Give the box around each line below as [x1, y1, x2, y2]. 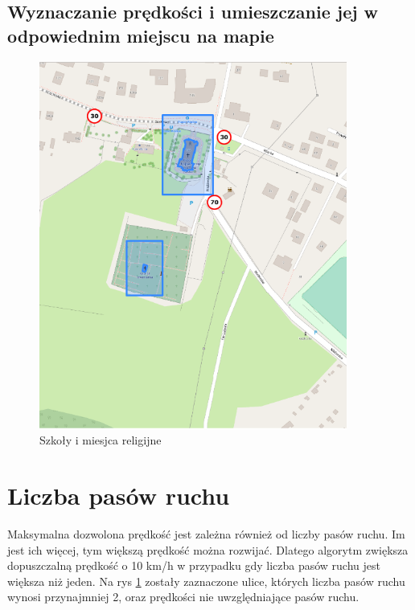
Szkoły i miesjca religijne [39, 432, 162, 448]
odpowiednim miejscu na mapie [7, 23, 274, 47]
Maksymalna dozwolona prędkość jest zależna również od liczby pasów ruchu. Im [7, 525, 405, 542]
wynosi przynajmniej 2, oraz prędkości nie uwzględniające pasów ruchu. [7, 588, 360, 605]
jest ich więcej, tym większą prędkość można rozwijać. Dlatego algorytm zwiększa [7, 541, 409, 558]
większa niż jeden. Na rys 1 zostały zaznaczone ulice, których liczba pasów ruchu [7, 572, 405, 589]
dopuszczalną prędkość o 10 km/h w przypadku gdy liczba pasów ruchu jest [7, 557, 380, 574]
